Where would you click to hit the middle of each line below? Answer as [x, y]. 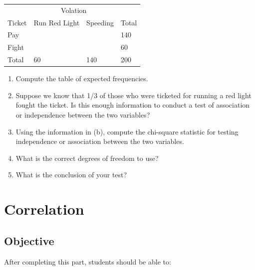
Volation [74, 10]
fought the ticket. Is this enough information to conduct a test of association [133, 105]
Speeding [100, 22]
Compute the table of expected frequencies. [82, 78]
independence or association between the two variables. [100, 141]
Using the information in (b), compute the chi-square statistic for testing [127, 131]
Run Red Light [57, 22]
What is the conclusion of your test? [71, 175]
